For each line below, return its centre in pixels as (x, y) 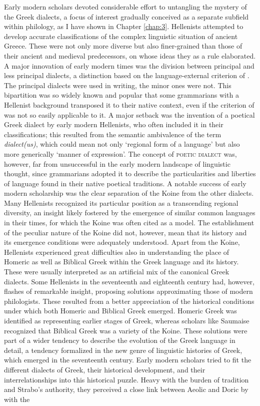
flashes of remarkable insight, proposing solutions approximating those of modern (128, 291)
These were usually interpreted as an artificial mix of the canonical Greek (117, 272)
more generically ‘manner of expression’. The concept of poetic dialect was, (120, 153)
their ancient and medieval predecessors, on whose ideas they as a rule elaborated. (130, 55)
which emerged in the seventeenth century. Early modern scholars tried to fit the (128, 360)
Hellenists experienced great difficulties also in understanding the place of (117, 252)
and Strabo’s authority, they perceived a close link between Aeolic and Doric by (126, 389)
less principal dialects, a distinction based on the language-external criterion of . (127, 75)
